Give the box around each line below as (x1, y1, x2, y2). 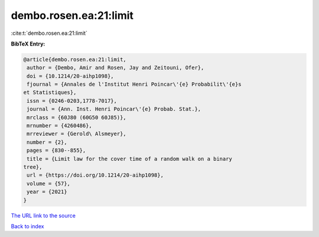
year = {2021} (27, 189, 67, 195)
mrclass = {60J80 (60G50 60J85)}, (27, 114, 126, 121)
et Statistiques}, (23, 89, 77, 96)
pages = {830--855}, (27, 147, 86, 154)
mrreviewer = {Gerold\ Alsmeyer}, (27, 131, 126, 137)
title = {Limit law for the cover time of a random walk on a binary (27, 155, 233, 162)
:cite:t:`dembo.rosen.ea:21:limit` (11, 30, 88, 37)
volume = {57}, (27, 180, 71, 187)
